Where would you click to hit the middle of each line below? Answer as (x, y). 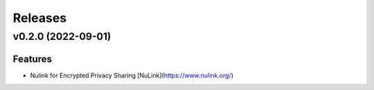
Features (32, 59)
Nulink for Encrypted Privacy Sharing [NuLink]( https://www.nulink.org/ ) (132, 75)
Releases (40, 18)
